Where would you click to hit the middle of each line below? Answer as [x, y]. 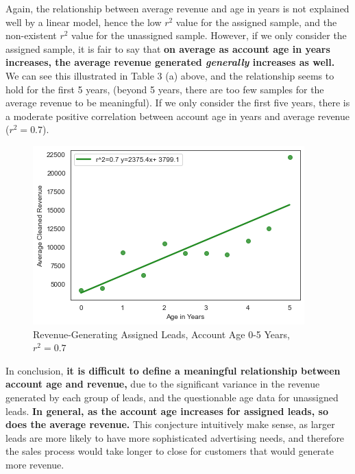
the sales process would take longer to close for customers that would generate [170, 451]
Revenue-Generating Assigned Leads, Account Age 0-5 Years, [161, 334]
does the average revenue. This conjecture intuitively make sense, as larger [170, 424]
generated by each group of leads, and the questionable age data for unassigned [172, 397]
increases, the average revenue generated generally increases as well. [170, 62]
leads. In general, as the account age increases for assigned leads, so [167, 411]
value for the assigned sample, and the [256, 22]
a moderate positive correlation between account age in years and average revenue [177, 116]
